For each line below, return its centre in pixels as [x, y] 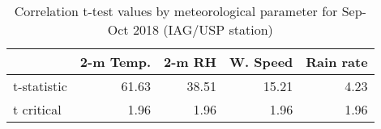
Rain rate [337, 62]
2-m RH [190, 62]
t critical [37, 109]
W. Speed [261, 62]
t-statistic [40, 86]
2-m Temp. [115, 62]
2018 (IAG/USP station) [203, 29]
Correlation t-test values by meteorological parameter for [176, 11]
